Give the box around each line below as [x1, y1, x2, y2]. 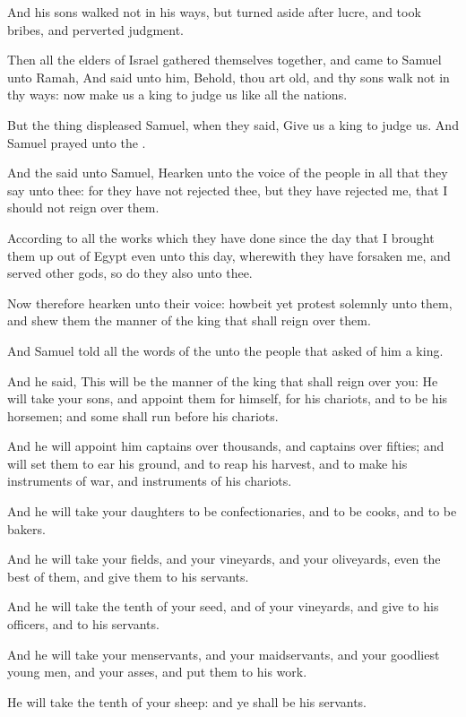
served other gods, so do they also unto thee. [7, 263, 253, 282]
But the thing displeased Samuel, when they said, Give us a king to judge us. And [7, 115, 459, 134]
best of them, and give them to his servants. [7, 566, 249, 585]
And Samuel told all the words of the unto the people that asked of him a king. [7, 341, 444, 359]
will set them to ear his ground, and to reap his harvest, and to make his [7, 454, 408, 472]
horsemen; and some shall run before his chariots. [7, 406, 279, 425]
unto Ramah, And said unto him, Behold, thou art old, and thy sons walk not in [7, 67, 450, 86]
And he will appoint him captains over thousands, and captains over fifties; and [7, 436, 444, 455]
